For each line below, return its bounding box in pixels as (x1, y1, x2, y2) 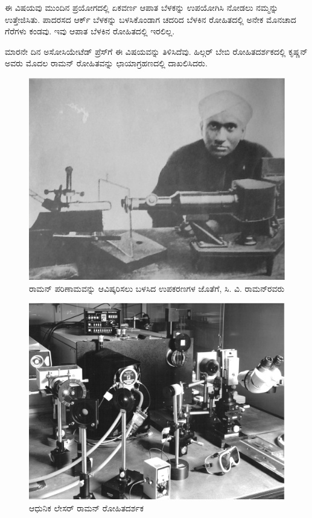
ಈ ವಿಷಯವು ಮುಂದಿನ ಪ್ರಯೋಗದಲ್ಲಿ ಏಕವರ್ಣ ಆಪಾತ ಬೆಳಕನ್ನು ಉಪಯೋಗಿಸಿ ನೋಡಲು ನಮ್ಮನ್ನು (5, 1, 279, 13)
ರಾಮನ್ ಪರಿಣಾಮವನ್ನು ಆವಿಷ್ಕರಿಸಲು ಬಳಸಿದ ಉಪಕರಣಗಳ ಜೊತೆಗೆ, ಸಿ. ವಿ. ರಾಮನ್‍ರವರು (29, 282, 285, 294)
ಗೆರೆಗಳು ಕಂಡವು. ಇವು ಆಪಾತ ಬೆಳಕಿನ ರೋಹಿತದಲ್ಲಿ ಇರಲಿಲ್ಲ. (5, 25, 175, 37)
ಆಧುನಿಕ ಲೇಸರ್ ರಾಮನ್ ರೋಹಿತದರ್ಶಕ (29, 502, 144, 514)
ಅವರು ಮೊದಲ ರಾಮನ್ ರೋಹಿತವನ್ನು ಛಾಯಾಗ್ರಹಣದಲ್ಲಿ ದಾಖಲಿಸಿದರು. (5, 57, 208, 69)
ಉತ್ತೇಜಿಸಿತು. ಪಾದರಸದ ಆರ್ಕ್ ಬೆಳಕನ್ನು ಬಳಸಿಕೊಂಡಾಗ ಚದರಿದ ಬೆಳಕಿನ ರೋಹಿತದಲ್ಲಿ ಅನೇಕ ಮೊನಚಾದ (5, 13, 296, 25)
